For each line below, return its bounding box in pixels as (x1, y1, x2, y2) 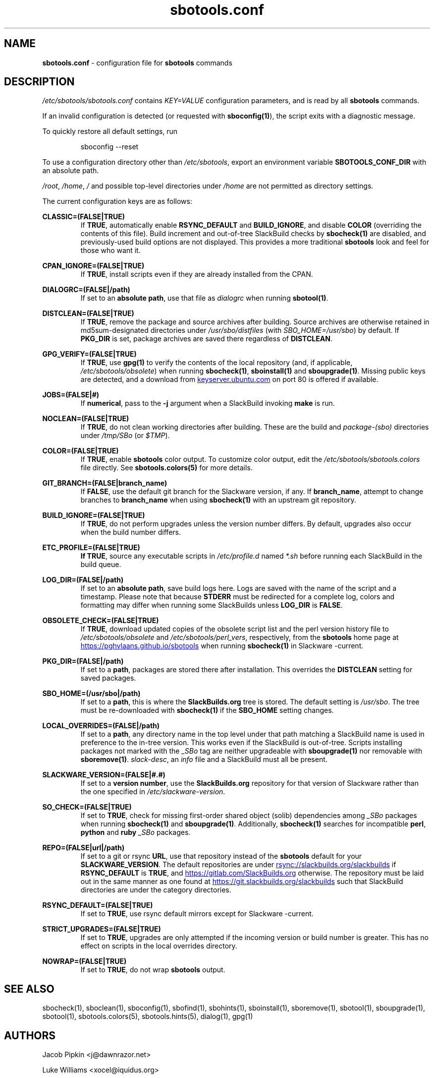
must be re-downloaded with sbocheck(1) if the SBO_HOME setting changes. (80, 706, 334, 715)
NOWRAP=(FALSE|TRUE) (42, 957, 127, 966)
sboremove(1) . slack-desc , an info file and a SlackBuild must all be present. (80, 755, 327, 764)
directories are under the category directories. (80, 886, 231, 894)
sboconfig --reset (80, 142, 139, 151)
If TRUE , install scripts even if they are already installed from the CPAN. (80, 270, 313, 279)
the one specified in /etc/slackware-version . (80, 787, 225, 796)
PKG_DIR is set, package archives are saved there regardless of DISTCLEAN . (80, 334, 332, 343)
